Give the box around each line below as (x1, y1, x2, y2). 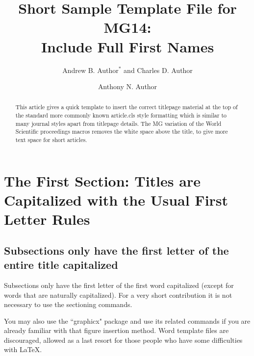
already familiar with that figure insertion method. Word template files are (4, 325, 229, 335)
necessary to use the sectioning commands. (4, 299, 132, 309)
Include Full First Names (41, 36, 214, 56)
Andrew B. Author (62, 65, 119, 75)
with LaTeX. (4, 344, 42, 355)
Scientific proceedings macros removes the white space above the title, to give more (15, 127, 228, 136)
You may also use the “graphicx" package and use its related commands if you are (4, 315, 251, 326)
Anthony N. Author (98, 81, 157, 92)
